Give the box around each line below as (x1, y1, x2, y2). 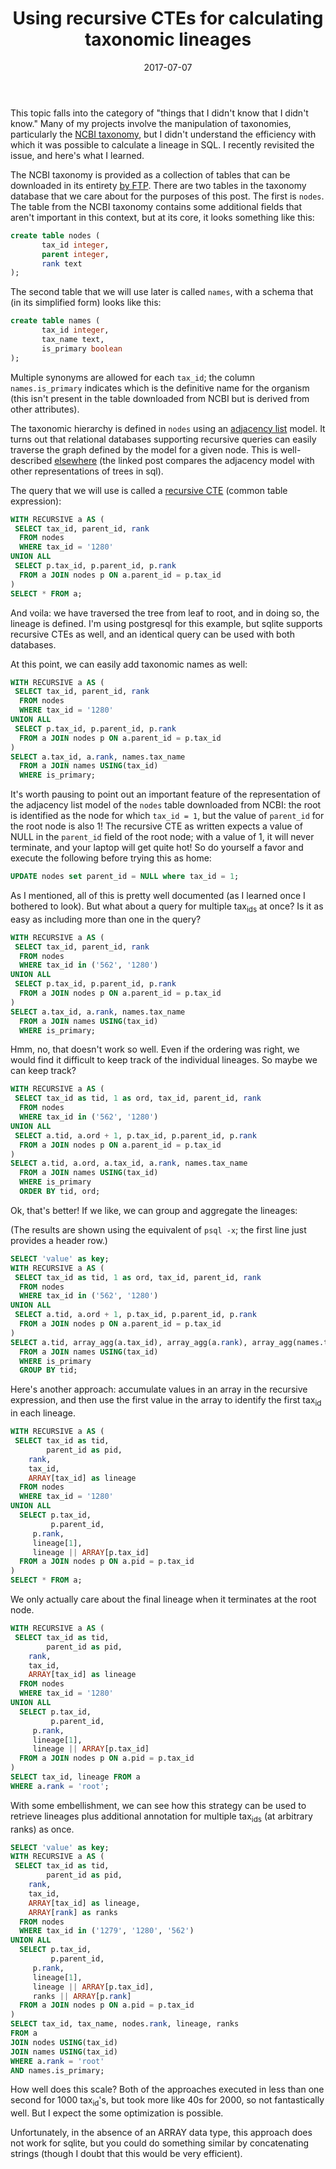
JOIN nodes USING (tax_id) (10, 2037, 118, 2047)
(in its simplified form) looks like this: (10, 297, 162, 309)
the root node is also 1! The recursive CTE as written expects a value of (10, 820, 303, 832)
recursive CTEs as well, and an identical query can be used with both (10, 628, 295, 640)
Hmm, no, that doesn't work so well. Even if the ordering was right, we (10, 1043, 300, 1056)
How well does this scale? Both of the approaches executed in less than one (10, 2083, 325, 2096)
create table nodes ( (10, 230, 101, 241)
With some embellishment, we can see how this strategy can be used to (10, 1799, 307, 1811)
